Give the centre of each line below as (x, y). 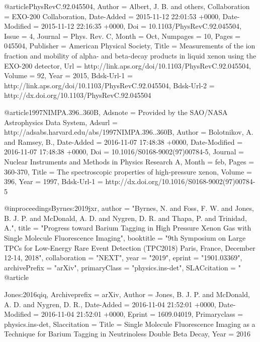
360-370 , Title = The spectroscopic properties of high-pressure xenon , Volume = (128, 171)
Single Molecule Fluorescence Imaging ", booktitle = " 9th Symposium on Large (125, 238)
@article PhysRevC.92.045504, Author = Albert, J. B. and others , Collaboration (127, 6)
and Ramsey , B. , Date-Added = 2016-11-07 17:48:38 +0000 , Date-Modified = (123, 141)
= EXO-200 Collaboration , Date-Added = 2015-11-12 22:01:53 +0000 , (112, 16)
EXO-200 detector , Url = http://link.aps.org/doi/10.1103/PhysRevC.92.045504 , (127, 65)
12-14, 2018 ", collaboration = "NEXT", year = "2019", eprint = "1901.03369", (123, 258)
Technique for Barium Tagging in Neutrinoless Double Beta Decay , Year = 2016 (127, 334)
